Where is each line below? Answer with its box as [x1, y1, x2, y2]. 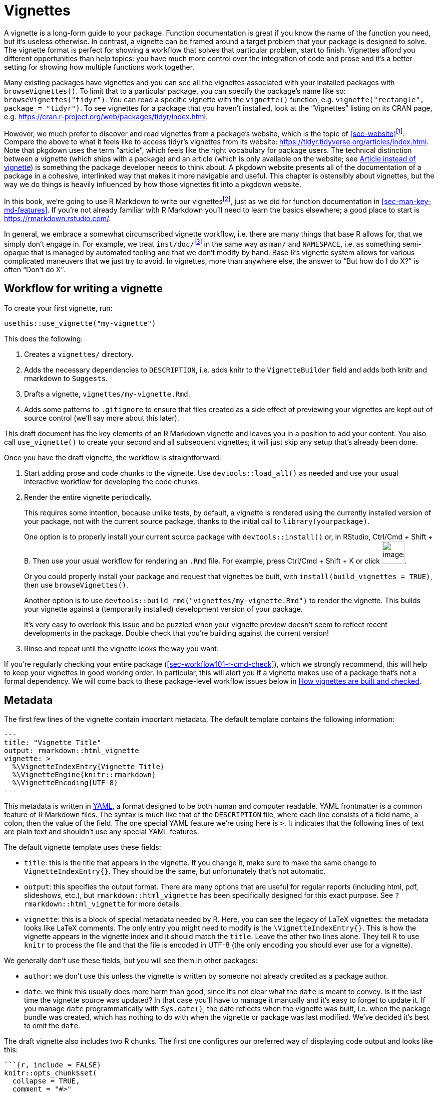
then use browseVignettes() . [24, 580, 129, 589]
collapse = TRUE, [12, 1077, 80, 1085]
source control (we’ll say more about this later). [24, 413, 179, 422]
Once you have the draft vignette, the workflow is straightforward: [4, 453, 221, 462]
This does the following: [4, 334, 83, 343]
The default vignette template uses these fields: [4, 843, 161, 852]
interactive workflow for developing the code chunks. [24, 477, 200, 486]
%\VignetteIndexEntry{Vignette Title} [12, 763, 165, 771]
